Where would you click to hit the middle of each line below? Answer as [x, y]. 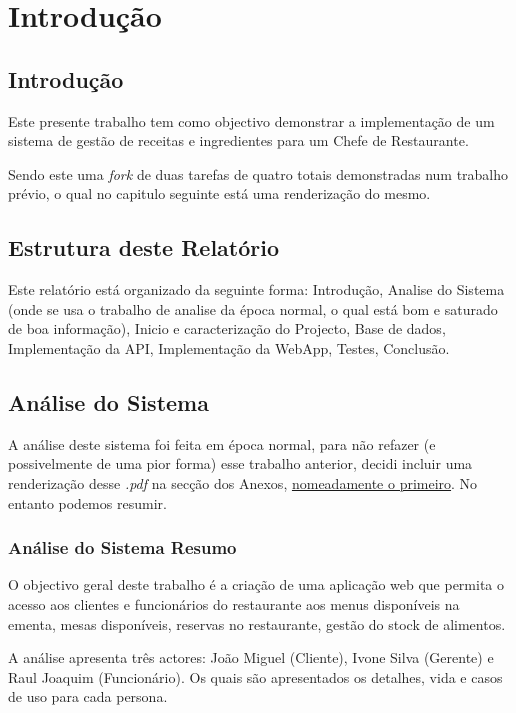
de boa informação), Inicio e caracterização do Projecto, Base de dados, [227, 328]
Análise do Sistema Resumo [122, 547]
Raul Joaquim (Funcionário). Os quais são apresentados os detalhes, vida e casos [255, 676]
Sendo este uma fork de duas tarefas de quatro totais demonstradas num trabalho [258, 173]
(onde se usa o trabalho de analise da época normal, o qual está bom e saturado [253, 308]
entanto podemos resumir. [87, 502]
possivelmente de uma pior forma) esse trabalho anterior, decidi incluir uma [240, 463]
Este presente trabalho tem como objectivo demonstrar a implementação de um [251, 120]
